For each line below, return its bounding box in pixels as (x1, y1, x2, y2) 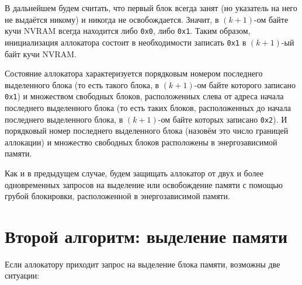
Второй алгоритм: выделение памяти (5, 224, 288, 248)
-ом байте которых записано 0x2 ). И (158, 113, 287, 125)
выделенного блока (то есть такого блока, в (5, 78, 159, 91)
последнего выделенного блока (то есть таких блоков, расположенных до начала (5, 101, 291, 113)
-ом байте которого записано (194, 78, 296, 91)
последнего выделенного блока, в (5, 113, 123, 125)
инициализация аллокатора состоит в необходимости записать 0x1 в (5, 36, 247, 48)
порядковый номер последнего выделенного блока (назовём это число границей (5, 124, 289, 137)
